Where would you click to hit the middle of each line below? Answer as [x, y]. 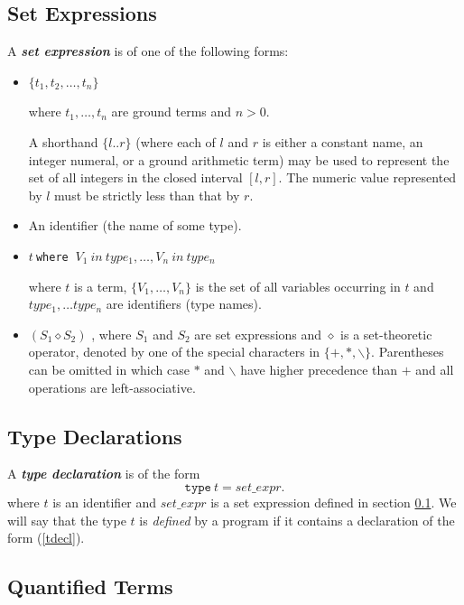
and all [435, 369]
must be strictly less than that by [147, 195]
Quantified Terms [90, 586]
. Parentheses [408, 352]
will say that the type [67, 520]
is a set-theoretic [386, 334]
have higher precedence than [319, 369]
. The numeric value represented [367, 177]
